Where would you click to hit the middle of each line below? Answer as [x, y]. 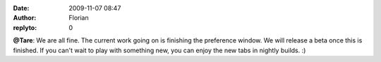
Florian [79, 18]
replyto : [25, 27]
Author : [25, 18]
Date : [21, 8]
